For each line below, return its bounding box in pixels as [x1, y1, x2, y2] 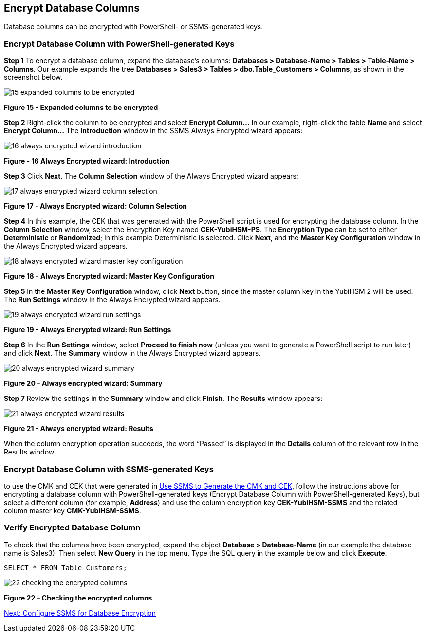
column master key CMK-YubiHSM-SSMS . [4, 506, 141, 515]
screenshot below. [4, 73, 63, 82]
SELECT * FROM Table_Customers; [4, 563, 127, 572]
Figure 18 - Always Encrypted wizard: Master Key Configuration [4, 272, 214, 281]
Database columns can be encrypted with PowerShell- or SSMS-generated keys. [4, 22, 263, 31]
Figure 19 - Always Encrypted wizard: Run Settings [4, 326, 171, 334]
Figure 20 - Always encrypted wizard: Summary [4, 379, 163, 388]
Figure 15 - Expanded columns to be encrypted [4, 103, 158, 112]
